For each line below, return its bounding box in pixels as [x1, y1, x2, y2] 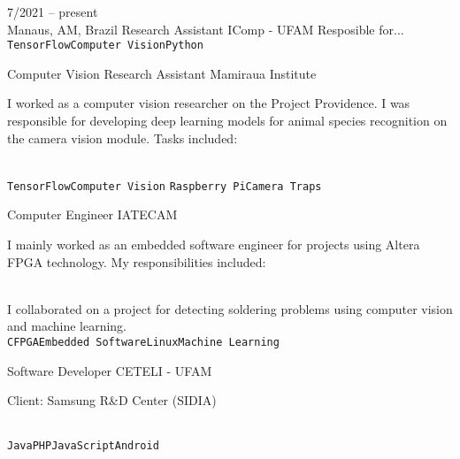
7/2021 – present [7, 3, 98, 20]
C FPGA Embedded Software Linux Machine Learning [7, 336, 280, 349]
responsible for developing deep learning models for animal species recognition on [7, 111, 448, 130]
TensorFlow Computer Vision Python [7, 39, 203, 52]
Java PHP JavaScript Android [7, 440, 159, 453]
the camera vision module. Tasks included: [7, 128, 238, 147]
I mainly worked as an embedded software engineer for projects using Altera [7, 235, 420, 254]
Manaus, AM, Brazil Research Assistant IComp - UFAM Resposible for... [7, 19, 404, 38]
